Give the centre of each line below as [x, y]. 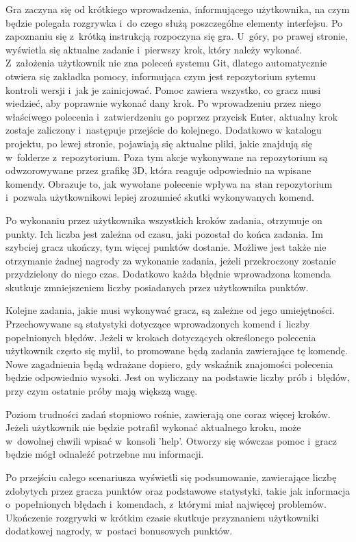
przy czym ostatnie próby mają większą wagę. [102, 391]
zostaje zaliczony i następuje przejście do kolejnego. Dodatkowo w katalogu [164, 130]
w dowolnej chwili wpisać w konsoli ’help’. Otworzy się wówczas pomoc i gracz [171, 440]
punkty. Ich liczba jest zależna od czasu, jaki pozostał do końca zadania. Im [164, 233]
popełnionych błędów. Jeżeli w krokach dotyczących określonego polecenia [161, 337]
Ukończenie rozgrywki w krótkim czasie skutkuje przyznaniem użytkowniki [162, 517]
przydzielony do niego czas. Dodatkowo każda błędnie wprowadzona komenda [168, 274]
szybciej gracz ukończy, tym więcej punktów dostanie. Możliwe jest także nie [166, 247]
